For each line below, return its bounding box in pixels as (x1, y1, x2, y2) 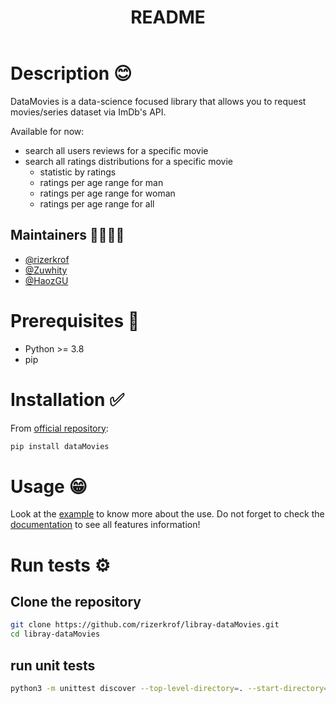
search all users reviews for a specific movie (24, 144, 209, 156)
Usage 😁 (10, 475, 88, 498)
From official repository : (10, 422, 109, 434)
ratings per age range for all (39, 197, 155, 210)
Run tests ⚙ (10, 554, 111, 576)
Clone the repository (10, 594, 142, 611)
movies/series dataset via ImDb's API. (10, 106, 167, 118)
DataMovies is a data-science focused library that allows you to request (10, 95, 307, 107)
